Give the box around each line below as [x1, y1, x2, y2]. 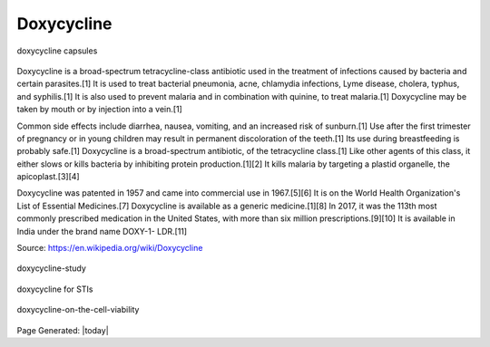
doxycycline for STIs [16, 284, 93, 294]
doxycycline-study [16, 263, 86, 274]
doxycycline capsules [16, 45, 98, 56]
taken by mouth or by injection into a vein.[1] [16, 104, 183, 115]
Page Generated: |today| [16, 324, 109, 335]
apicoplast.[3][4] [16, 171, 81, 182]
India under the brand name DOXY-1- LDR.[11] [16, 226, 188, 236]
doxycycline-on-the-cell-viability [16, 304, 140, 315]
